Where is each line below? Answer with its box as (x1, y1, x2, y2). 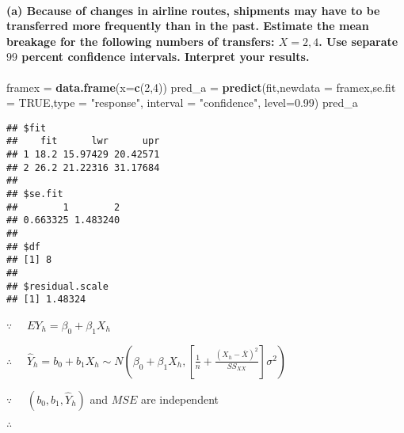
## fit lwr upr (6, 135, 160, 147)
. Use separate (318, 32, 398, 49)
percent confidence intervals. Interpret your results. (21, 48, 310, 65)
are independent (140, 390, 219, 407)
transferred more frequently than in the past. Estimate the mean (6, 17, 369, 34)
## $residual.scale (6, 280, 109, 292)
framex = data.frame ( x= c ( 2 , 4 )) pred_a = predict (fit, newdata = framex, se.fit (6, 78, 396, 95)
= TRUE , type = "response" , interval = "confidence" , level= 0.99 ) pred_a (6, 94, 358, 111)
